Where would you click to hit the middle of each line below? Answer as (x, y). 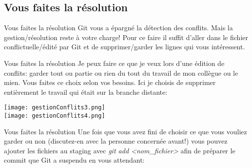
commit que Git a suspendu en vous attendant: (74, 160)
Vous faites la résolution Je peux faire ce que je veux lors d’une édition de (114, 63)
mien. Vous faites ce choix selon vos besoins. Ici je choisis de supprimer (110, 82)
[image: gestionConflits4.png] (55, 116)
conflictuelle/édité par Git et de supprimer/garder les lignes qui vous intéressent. (125, 47)
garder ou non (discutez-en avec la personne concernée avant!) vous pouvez (116, 141)
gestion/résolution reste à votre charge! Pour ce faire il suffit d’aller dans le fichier (126, 37)
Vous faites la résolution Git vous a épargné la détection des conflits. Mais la (118, 28)
